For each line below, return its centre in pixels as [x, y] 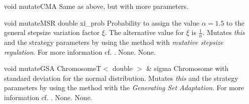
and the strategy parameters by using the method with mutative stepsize [114, 42]
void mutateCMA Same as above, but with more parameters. [96, 6]
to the [235, 22]
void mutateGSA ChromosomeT [53, 68]
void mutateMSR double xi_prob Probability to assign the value [102, 22]
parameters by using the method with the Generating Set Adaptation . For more [124, 87]
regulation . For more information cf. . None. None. [80, 52]
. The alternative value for [144, 32]
